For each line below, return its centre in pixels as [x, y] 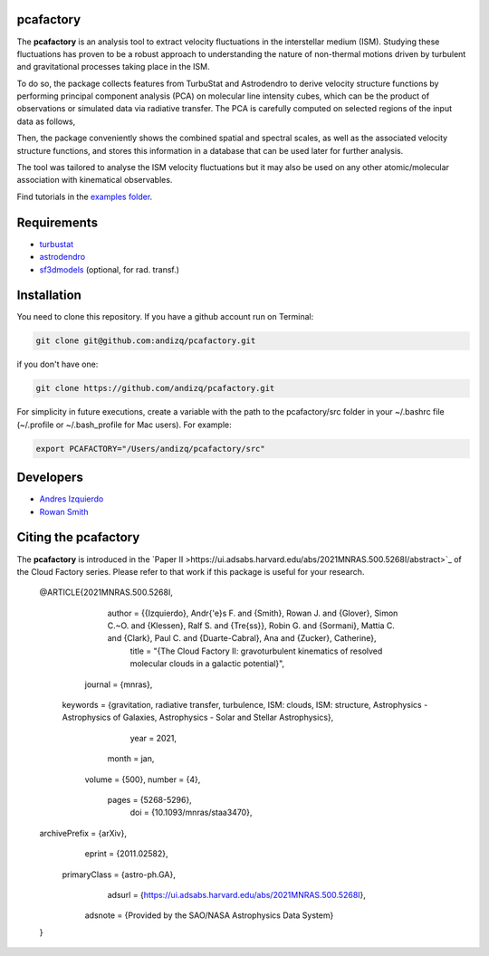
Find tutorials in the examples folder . [85, 196]
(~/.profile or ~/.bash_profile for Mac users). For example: [124, 425]
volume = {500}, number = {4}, [143, 779]
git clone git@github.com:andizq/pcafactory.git [146, 341]
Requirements [58, 222]
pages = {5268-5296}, [149, 799]
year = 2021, [153, 738]
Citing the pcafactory [78, 537]
